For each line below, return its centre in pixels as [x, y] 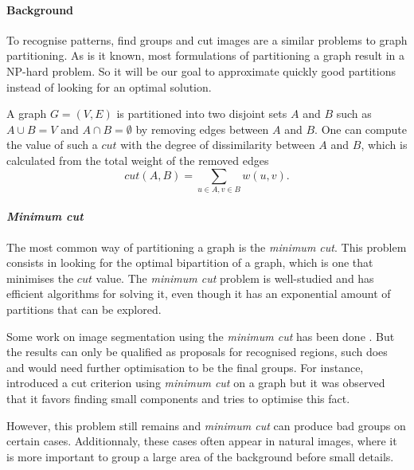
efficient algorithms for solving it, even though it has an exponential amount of [199, 294]
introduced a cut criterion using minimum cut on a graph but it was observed [196, 383]
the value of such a [52, 145]
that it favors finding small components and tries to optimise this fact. [178, 399]
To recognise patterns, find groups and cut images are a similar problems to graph [207, 39]
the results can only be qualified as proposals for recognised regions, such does [197, 352]
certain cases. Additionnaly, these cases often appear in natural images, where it [202, 441]
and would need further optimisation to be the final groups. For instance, [185, 367]
